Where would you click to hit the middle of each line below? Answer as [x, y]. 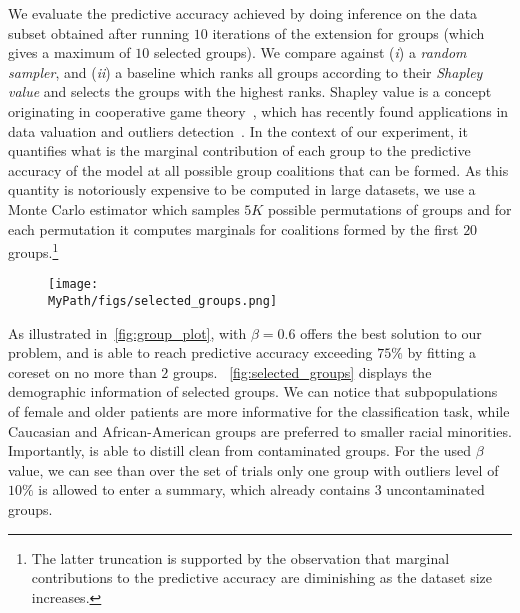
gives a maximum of [69, 52]
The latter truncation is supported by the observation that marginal [240, 557]
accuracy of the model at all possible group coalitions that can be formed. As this [258, 169]
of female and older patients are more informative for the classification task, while [259, 411]
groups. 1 [33, 250]
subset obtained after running [99, 32]
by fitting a [442, 352]
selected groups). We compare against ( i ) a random [310, 52]
